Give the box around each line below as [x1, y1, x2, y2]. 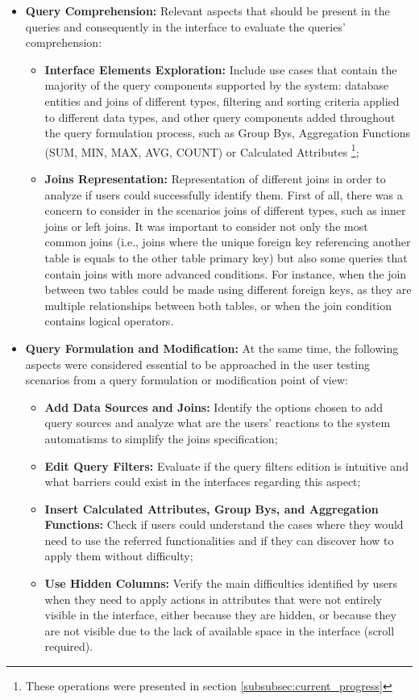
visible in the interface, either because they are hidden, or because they [44, 606, 396, 623]
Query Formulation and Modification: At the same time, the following [25, 339, 399, 356]
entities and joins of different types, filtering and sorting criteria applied [44, 92, 400, 109]
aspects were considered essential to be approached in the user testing [25, 355, 371, 372]
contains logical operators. [44, 312, 174, 329]
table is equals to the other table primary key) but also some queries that [44, 249, 408, 266]
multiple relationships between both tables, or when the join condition [44, 296, 392, 313]
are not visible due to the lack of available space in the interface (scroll [44, 622, 395, 639]
